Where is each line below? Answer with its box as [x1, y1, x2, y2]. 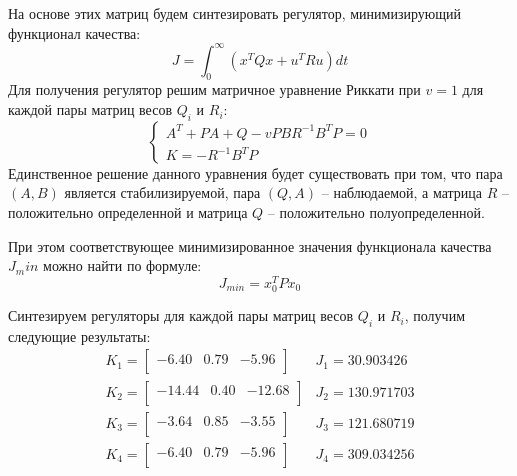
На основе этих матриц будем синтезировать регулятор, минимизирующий [8, 3, 462, 23]
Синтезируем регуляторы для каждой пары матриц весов [8, 305, 354, 326]
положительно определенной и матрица [8, 202, 248, 223]
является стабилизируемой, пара [64, 182, 261, 203]
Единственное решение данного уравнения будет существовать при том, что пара [8, 162, 503, 183]
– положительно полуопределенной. [267, 202, 485, 223]
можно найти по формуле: [43, 255, 202, 276]
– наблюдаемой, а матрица [321, 182, 483, 203]
